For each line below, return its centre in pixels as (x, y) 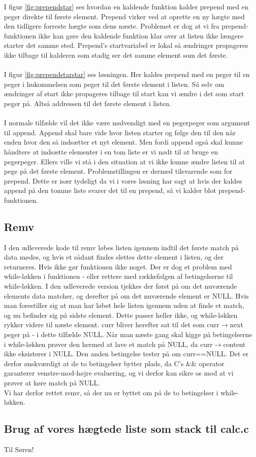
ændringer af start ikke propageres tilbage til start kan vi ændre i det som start (124, 94)
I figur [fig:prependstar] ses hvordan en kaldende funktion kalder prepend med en (126, 6)
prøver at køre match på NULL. (52, 382)
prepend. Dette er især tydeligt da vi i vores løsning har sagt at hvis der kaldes (123, 180)
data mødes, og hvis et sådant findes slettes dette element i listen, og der (114, 257)
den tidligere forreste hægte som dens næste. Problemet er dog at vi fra (112, 26)
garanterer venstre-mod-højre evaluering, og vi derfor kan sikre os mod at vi (119, 373)
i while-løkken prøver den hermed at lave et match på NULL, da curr (108, 344)
